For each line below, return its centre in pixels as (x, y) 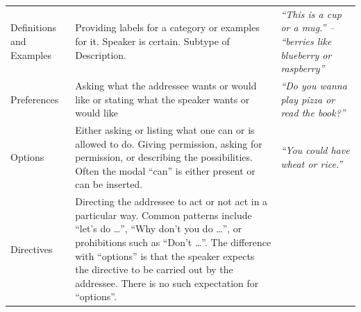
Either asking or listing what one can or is (165, 130)
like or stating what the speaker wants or (162, 99)
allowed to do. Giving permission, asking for (169, 143)
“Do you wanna (314, 85)
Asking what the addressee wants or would (166, 85)
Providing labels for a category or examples (167, 27)
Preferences (35, 99)
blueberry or (306, 54)
